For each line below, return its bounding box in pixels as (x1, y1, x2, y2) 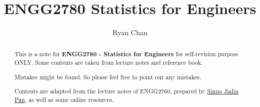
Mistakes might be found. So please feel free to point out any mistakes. (14, 72, 201, 81)
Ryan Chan (112, 27, 148, 38)
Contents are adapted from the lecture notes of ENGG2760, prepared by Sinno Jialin (14, 87, 239, 95)
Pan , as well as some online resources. (14, 95, 114, 103)
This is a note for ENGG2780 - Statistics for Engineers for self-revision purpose (14, 49, 239, 58)
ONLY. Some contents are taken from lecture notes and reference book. (14, 58, 203, 67)
